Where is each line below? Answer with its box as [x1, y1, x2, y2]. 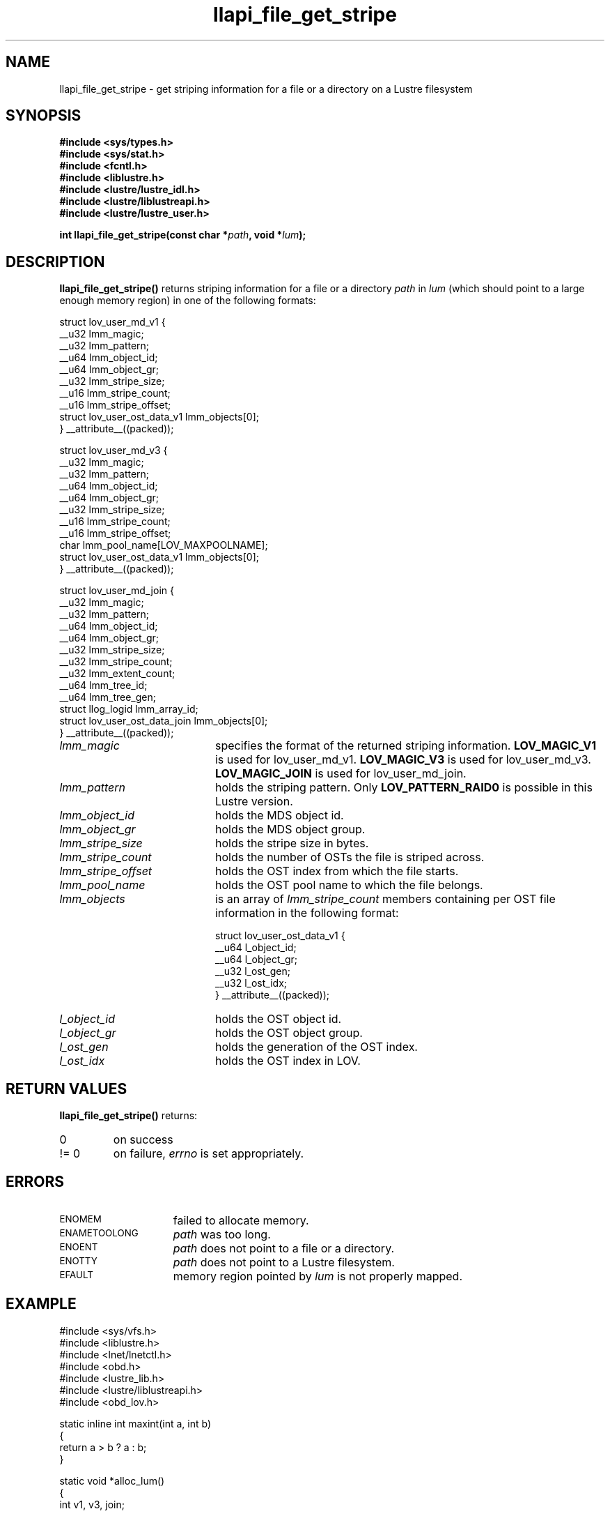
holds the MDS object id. [214, 808, 344, 823]
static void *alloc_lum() [59, 1474, 165, 1487]
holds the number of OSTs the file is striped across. [214, 850, 485, 865]
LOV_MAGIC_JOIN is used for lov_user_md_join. [214, 766, 467, 781]
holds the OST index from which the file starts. [214, 864, 459, 879]
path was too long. [173, 1227, 271, 1241]
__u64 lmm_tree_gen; [59, 691, 156, 704]
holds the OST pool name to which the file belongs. [214, 878, 483, 893]
